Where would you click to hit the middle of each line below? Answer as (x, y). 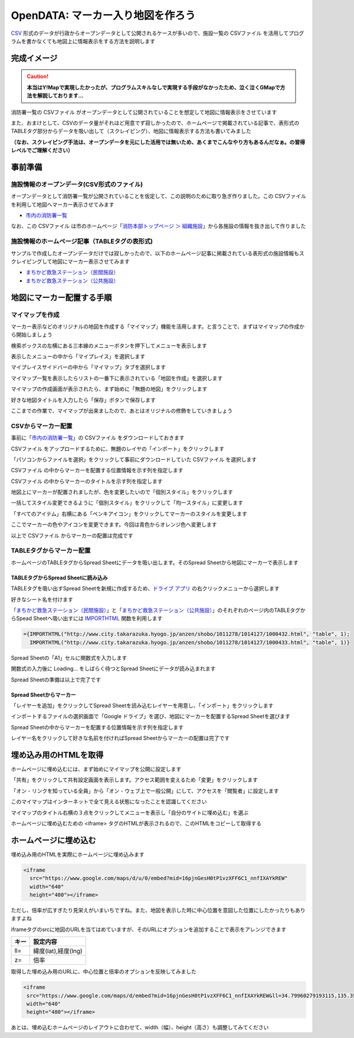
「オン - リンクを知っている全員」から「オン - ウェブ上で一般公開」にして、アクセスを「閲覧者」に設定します (145, 791)
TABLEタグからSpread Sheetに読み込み (60, 578)
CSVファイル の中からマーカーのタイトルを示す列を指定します (87, 481)
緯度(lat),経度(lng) (58, 951)
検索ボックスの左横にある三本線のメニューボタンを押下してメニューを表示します (109, 345)
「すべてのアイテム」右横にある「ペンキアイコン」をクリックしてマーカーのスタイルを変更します (129, 514)
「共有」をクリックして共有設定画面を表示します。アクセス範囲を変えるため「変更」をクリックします (135, 780)
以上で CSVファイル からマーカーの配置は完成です (72, 536)
